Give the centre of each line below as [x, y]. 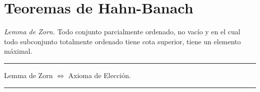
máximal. [18, 51]
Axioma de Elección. [99, 75]
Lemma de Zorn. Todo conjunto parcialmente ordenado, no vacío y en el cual [122, 32]
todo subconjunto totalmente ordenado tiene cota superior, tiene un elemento [122, 41]
